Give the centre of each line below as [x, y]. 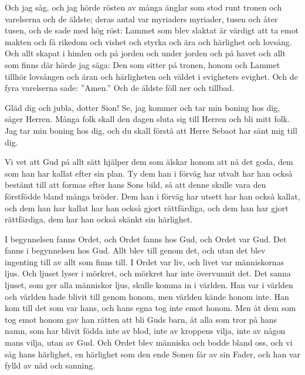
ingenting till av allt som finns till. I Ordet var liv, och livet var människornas [145, 261]
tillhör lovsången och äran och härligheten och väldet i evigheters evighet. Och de [151, 76]
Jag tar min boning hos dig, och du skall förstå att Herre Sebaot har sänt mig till [151, 130]
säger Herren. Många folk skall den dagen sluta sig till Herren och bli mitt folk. [147, 119]
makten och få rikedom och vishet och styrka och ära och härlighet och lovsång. [148, 41]
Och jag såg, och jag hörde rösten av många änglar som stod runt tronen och [143, 7]
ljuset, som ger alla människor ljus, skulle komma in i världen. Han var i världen [149, 285]
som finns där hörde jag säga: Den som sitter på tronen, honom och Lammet [143, 64]
